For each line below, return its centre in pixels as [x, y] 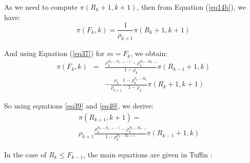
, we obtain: [149, 53]
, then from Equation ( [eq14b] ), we [191, 7]
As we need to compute [41, 7]
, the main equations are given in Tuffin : [148, 154]
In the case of [25, 154]
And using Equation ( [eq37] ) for [54, 53]
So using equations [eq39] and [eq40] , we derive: [79, 105]
